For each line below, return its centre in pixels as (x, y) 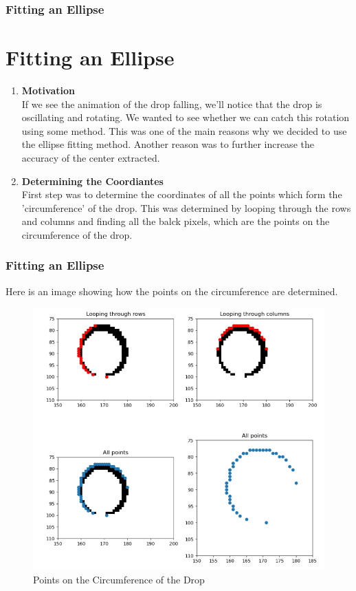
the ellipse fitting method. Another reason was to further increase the (168, 144)
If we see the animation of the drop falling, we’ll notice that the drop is (172, 104)
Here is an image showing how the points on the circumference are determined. (172, 291)
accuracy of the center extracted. (91, 157)
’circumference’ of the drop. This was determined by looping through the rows (186, 207)
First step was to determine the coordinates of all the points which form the (182, 194)
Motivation (48, 90)
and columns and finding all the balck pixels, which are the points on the (176, 221)
